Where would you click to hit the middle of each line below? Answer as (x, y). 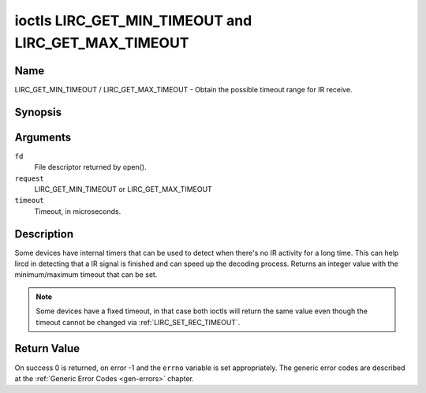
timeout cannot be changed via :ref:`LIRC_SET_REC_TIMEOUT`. (138, 322)
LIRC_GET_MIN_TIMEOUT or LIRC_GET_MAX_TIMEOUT (123, 189)
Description (44, 234)
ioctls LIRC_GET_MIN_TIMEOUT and (133, 21)
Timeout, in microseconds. (78, 211)
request (30, 178)
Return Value (47, 348)
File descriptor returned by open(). (90, 167)
